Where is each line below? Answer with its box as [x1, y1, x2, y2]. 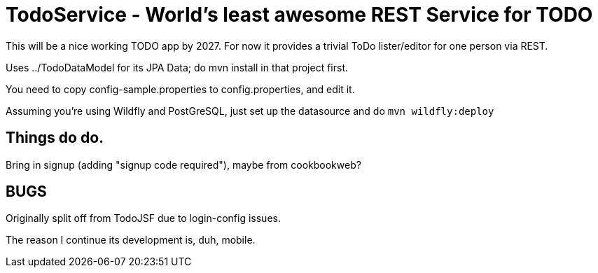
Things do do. [6, 129, 104, 147]
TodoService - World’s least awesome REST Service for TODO [6, 3, 593, 27]
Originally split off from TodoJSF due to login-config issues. [6, 212, 281, 225]
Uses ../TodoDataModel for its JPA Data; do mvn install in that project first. [6, 61, 349, 73]
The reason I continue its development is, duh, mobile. [6, 234, 256, 246]
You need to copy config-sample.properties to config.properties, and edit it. [6, 83, 355, 95]
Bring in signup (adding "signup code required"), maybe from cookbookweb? [6, 158, 361, 171]
